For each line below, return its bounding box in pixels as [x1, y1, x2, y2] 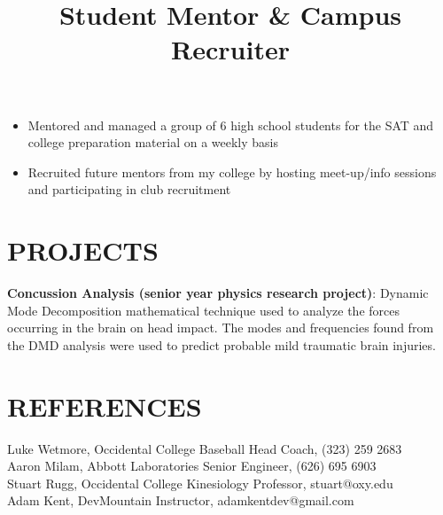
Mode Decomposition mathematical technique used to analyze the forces [7, 300, 400, 319]
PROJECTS [7, 232, 159, 269]
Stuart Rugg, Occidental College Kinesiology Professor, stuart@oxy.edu [7, 473, 393, 492]
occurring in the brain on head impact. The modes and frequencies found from [7, 318, 434, 337]
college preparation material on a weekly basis [27, 133, 278, 152]
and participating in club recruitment [27, 180, 231, 199]
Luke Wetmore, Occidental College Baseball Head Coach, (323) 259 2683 [7, 439, 402, 457]
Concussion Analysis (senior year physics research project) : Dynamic [7, 284, 429, 302]
